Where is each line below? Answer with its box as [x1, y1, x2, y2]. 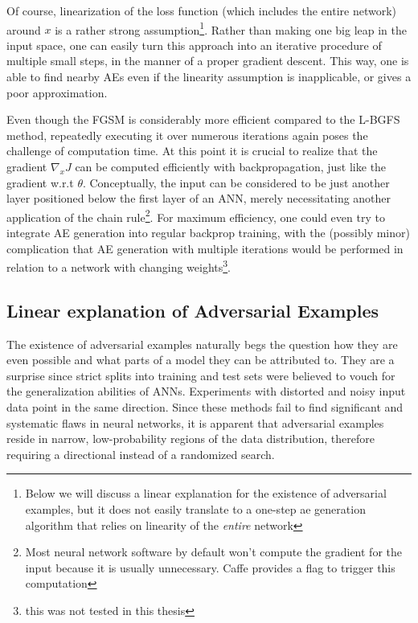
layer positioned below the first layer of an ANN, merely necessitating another [6, 190, 391, 207]
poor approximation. [6, 84, 108, 100]
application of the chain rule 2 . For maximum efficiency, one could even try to [6, 206, 385, 225]
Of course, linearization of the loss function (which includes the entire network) [6, 2, 397, 18]
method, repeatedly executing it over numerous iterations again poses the [6, 126, 368, 143]
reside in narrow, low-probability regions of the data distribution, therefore [6, 430, 375, 447]
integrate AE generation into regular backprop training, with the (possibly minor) [6, 224, 410, 241]
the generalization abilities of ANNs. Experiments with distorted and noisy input [6, 383, 406, 400]
